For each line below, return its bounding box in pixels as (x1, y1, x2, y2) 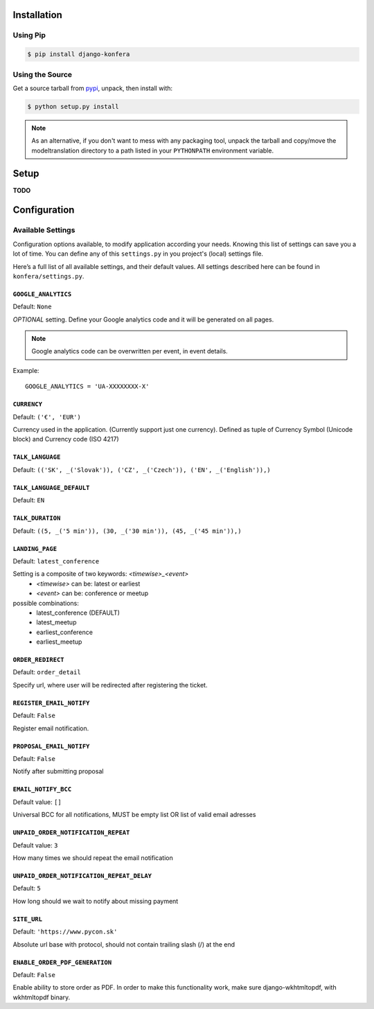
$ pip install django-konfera (27, 51, 130, 58)
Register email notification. (12, 724, 89, 732)
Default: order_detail (12, 668, 81, 676)
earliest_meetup (36, 638, 82, 646)
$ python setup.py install (27, 103, 119, 110)
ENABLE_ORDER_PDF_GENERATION (12, 958, 112, 966)
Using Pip (12, 30, 46, 40)
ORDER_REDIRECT (12, 656, 65, 664)
